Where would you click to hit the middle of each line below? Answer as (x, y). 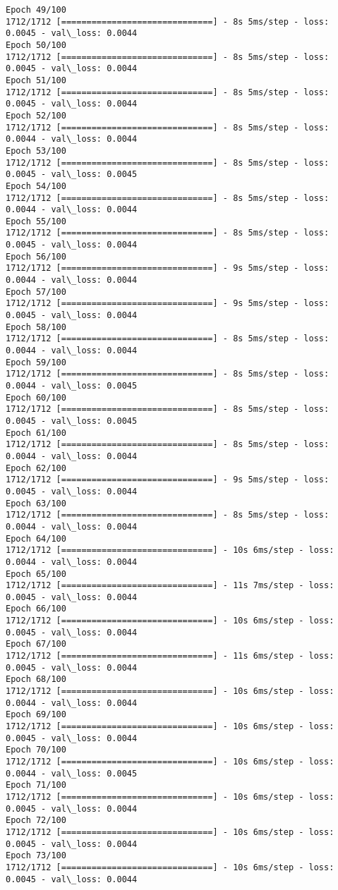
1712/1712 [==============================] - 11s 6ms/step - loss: (170, 656)
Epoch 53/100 (36, 151)
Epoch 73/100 (36, 856)
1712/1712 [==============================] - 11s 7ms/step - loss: (170, 586)
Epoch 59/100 (36, 362)
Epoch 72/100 (36, 821)
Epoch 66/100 (36, 609)
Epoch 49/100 (36, 10)
